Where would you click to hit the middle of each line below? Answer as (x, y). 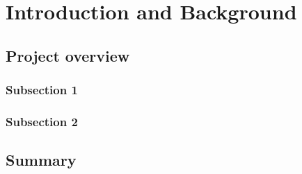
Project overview (68, 55)
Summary (41, 160)
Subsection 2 (42, 121)
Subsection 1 (42, 90)
